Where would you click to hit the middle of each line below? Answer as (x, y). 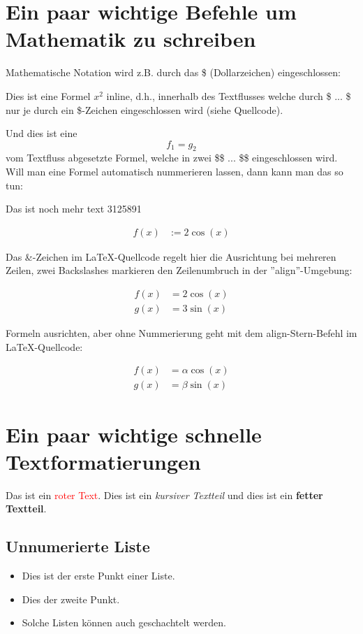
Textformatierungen (103, 461)
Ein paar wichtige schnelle (134, 434)
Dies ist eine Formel (48, 95)
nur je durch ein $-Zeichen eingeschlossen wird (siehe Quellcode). (145, 109)
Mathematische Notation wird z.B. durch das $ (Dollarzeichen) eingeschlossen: (173, 72)
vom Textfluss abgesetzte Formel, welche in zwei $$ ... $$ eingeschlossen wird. (172, 158)
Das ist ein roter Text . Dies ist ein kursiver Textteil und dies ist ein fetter (164, 495)
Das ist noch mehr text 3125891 (74, 209)
